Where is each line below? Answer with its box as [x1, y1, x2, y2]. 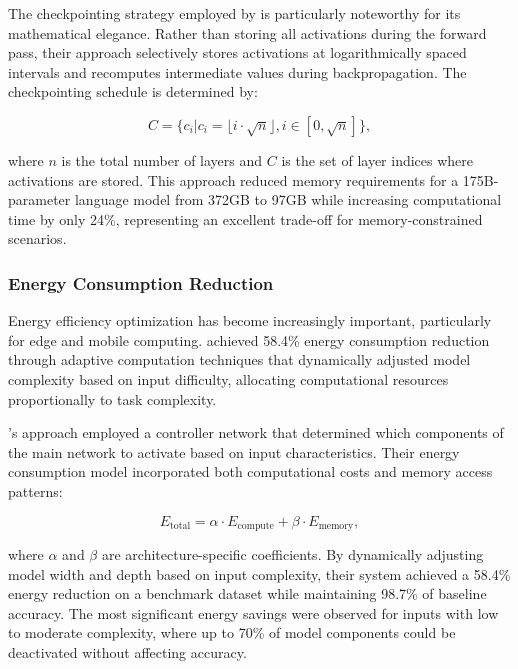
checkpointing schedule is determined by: [8, 81, 258, 102]
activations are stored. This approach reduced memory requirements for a [8, 169, 459, 190]
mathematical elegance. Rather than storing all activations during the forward [8, 22, 487, 43]
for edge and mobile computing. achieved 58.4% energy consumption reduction [8, 329, 490, 350]
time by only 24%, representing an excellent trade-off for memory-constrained [8, 208, 483, 229]
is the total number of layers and [61, 149, 263, 170]
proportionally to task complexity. [8, 388, 217, 409]
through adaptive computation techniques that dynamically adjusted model [8, 349, 471, 370]
